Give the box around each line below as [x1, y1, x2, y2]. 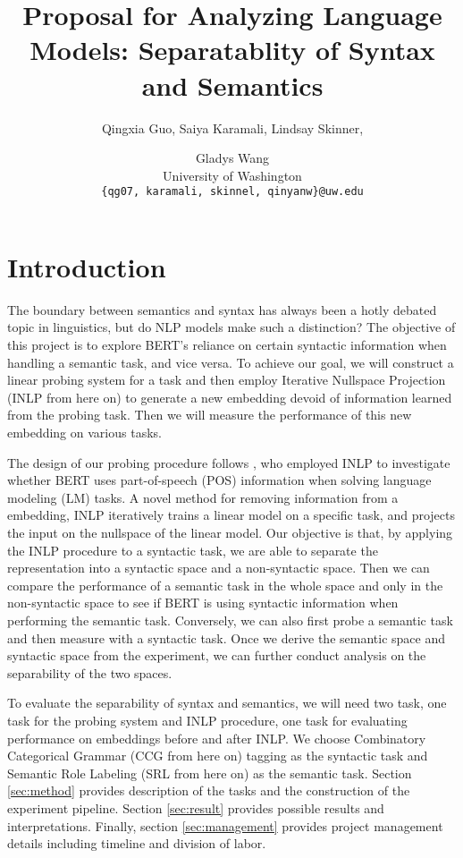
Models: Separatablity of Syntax [29, 31, 435, 68]
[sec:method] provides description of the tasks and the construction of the [7, 781, 410, 800]
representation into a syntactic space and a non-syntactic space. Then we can [7, 558, 430, 577]
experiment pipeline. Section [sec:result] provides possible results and [7, 798, 384, 817]
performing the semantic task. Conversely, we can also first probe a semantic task [7, 610, 453, 629]
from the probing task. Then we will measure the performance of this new [7, 405, 412, 424]
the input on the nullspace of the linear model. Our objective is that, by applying [7, 523, 453, 541]
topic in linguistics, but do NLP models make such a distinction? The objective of [7, 318, 456, 336]
